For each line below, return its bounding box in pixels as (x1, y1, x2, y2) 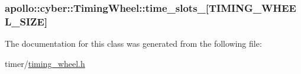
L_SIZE (5, 14, 44, 28)
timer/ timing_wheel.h (5, 57, 85, 69)
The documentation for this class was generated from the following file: (5, 37, 262, 50)
